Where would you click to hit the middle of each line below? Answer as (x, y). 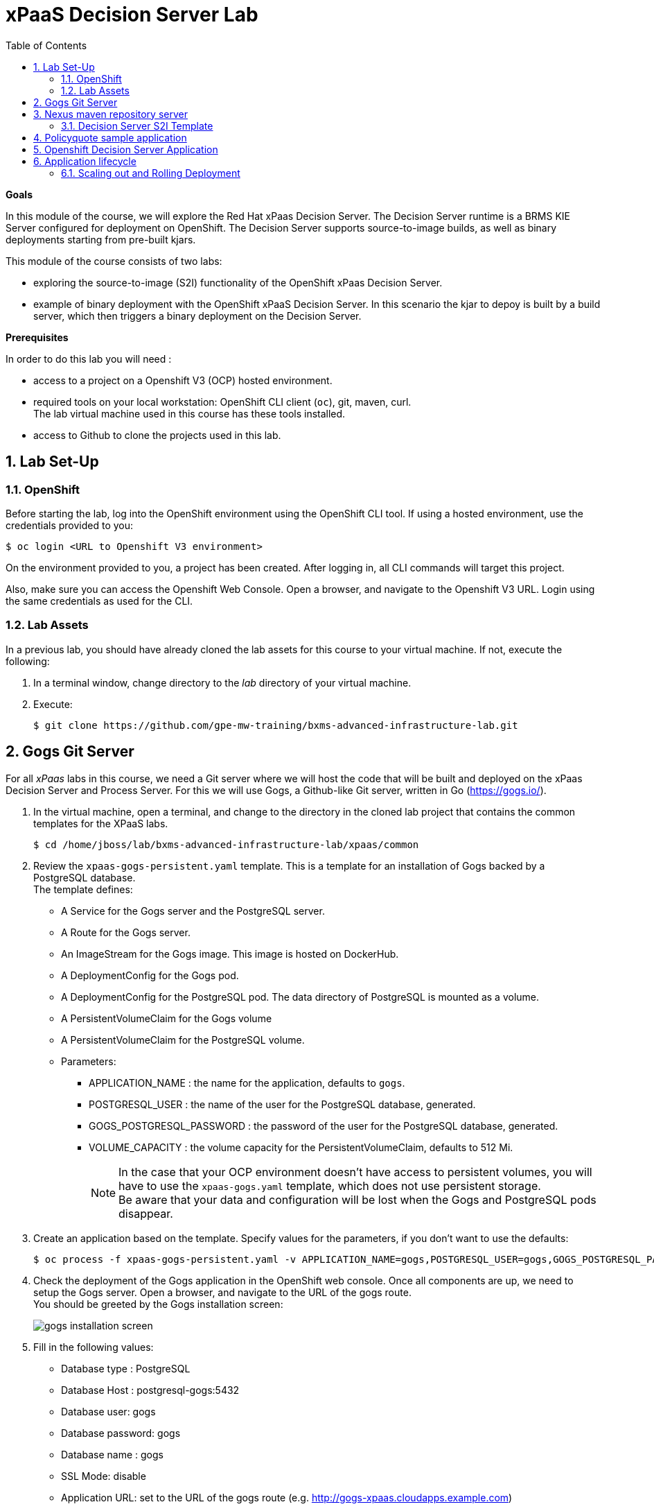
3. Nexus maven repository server (111, 114)
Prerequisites (37, 337)
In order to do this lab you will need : (89, 359)
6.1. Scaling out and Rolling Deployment (151, 173)
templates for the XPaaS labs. (101, 823)
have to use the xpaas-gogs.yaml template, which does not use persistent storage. (330, 1185)
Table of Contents (46, 45)
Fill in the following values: (94, 1347)
